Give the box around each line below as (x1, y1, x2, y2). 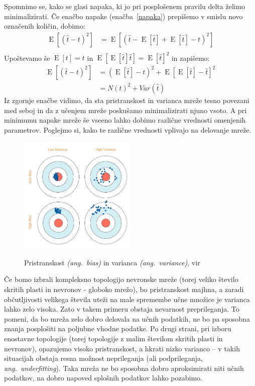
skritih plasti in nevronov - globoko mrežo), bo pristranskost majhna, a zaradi (4, 284, 244, 295)
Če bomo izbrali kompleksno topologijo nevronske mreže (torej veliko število (4, 274, 238, 284)
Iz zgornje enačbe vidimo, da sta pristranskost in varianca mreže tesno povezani (4, 94, 249, 105)
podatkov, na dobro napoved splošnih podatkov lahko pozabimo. (4, 372, 202, 383)
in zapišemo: (171, 52, 210, 63)
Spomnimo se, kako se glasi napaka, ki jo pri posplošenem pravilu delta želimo (4, 1, 245, 11)
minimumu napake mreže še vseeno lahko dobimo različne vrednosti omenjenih (4, 115, 246, 125)
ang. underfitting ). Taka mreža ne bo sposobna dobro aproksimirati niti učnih (4, 362, 244, 373)
